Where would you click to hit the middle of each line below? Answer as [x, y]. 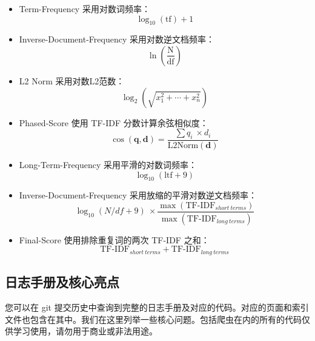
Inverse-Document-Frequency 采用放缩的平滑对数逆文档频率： [138, 195]
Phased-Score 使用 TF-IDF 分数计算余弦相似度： [114, 122]
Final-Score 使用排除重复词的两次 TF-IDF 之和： [114, 239]
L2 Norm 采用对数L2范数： [72, 80]
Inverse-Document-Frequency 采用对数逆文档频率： [117, 39]
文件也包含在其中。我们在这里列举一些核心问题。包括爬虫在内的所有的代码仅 [157, 319]
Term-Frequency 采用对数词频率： [85, 8]
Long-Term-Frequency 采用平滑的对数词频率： [108, 164]
